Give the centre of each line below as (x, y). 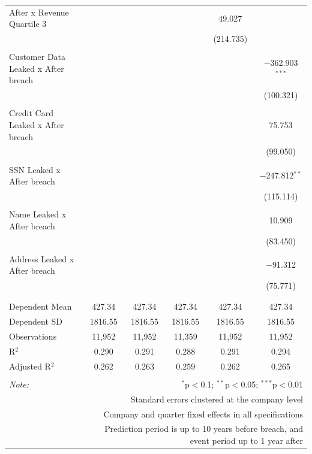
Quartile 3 (28, 24)
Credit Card (31, 113)
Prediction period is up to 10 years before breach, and (204, 429)
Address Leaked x (42, 258)
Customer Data (37, 57)
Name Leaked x (38, 214)
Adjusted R (30, 366)
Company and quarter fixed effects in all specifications (203, 414)
